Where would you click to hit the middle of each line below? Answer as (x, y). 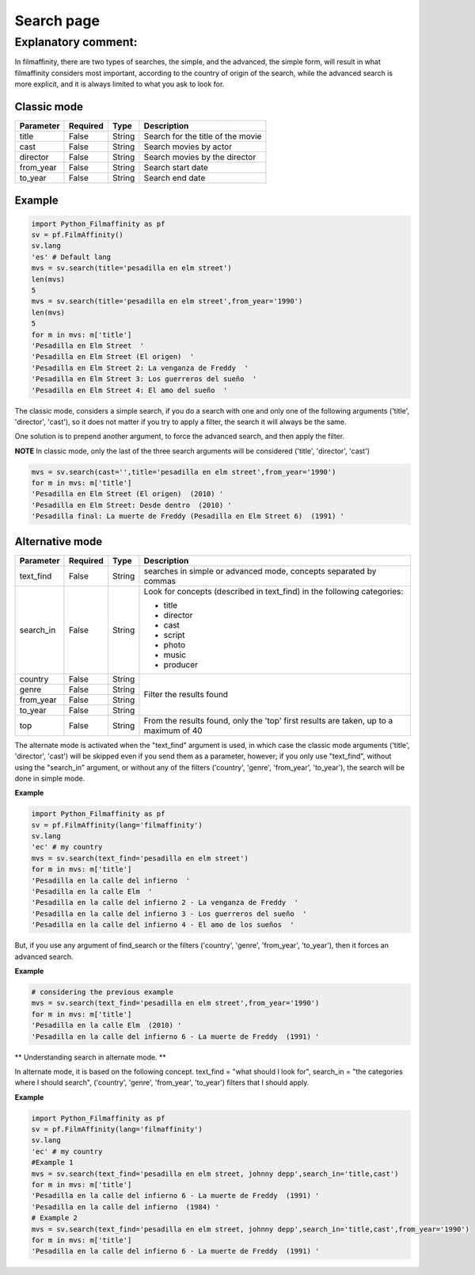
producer (180, 664)
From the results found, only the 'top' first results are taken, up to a (268, 720)
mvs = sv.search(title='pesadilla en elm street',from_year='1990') (167, 302)
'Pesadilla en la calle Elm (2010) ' (106, 1025)
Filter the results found (186, 695)
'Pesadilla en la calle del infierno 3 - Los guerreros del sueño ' (169, 914)
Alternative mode (59, 542)
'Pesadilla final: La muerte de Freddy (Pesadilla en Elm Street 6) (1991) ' (188, 516)
